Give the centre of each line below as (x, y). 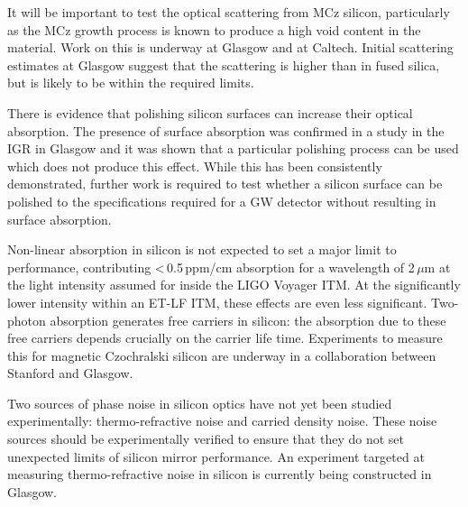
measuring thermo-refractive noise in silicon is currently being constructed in (220, 474)
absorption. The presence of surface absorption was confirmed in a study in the (226, 130)
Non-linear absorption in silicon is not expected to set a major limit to (202, 249)
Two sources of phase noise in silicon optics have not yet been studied (200, 403)
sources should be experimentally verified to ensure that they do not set (206, 439)
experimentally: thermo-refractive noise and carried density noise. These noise (222, 421)
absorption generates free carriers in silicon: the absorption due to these (248, 320)
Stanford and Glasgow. (70, 373)
